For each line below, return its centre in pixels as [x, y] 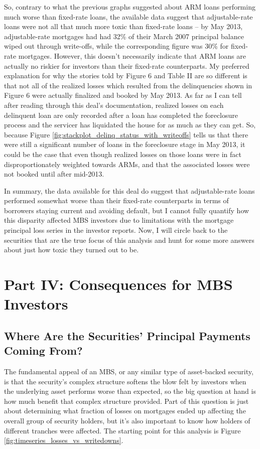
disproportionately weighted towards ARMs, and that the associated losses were [127, 164]
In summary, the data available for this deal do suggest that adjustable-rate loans [129, 190]
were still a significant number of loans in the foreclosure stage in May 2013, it [125, 144]
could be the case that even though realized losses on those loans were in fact [123, 154]
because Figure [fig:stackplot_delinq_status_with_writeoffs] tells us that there [126, 134]
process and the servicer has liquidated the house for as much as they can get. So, [130, 125]
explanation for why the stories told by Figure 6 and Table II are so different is [126, 76]
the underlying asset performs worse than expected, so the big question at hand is [130, 391]
